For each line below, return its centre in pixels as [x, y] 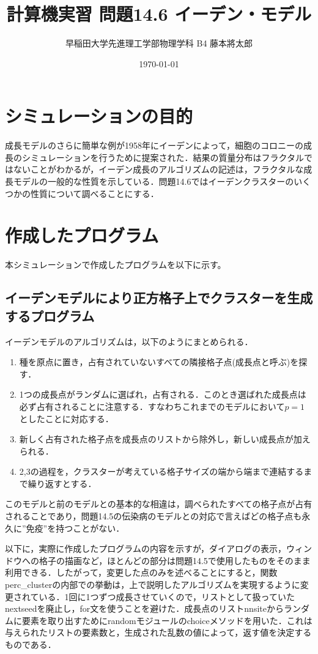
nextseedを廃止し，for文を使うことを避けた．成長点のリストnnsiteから [144, 608]
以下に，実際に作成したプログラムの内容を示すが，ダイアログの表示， [146, 548]
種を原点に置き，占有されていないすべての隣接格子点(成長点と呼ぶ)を [159, 362]
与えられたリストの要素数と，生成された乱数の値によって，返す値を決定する [158, 632]
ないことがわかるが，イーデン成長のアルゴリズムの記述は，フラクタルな [158, 169]
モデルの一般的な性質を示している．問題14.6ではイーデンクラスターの [153, 181]
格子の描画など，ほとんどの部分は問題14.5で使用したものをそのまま [175, 560]
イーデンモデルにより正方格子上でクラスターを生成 [159, 298]
